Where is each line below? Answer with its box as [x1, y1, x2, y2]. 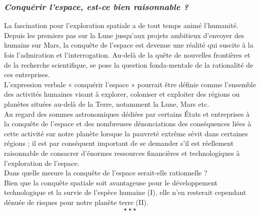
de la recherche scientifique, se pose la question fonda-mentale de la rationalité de [4, 59, 253, 70]
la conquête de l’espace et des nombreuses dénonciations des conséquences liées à [4, 118, 251, 129]
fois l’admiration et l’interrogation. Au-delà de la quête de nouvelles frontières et [4, 50, 250, 60]
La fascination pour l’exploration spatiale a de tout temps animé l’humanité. [4, 20, 238, 31]
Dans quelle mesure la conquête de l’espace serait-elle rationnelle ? [4, 167, 207, 178]
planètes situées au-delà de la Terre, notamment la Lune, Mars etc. [4, 98, 209, 109]
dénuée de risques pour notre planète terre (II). [4, 196, 148, 207]
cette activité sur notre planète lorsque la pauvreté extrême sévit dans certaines [4, 128, 248, 138]
